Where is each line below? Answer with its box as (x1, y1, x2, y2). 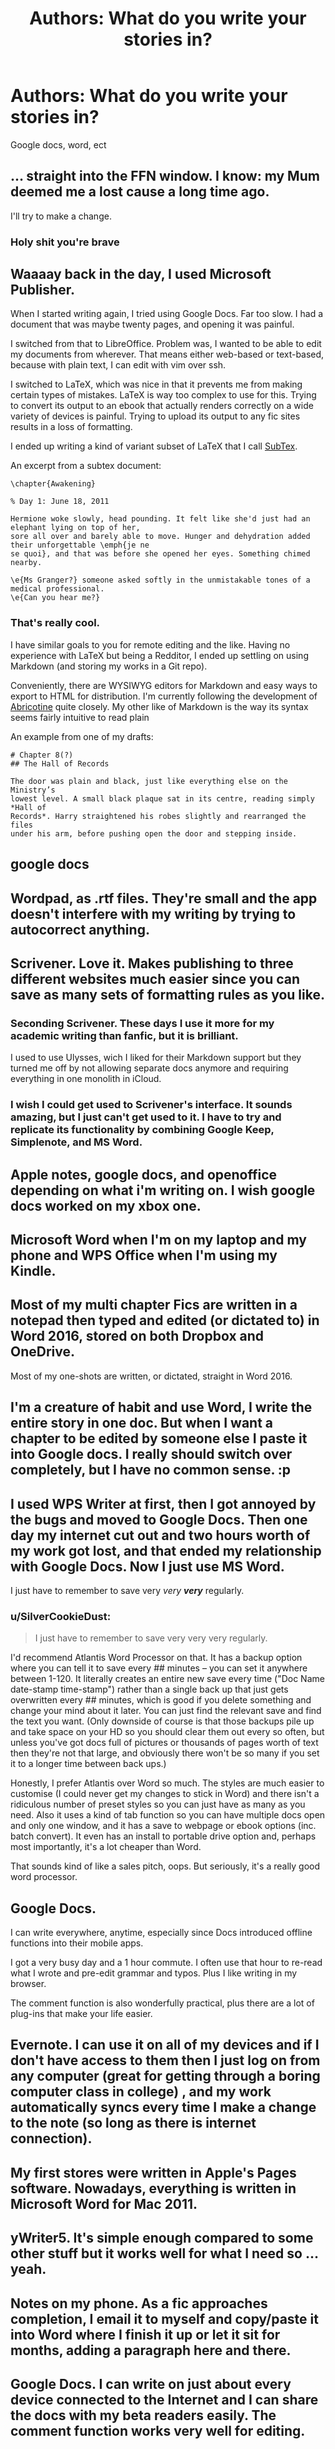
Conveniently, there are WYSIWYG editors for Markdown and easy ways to (10, 679, 318, 691)
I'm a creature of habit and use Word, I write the (10, 1399, 313, 1416)
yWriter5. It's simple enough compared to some (10, 2230, 314, 2247)
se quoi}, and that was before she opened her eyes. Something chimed (10, 549, 311, 559)
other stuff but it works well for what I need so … (10, 2245, 319, 2262)
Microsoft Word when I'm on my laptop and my (10, 1231, 307, 1248)
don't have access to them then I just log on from (10, 2052, 321, 2069)
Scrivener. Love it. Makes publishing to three (10, 955, 294, 972)
